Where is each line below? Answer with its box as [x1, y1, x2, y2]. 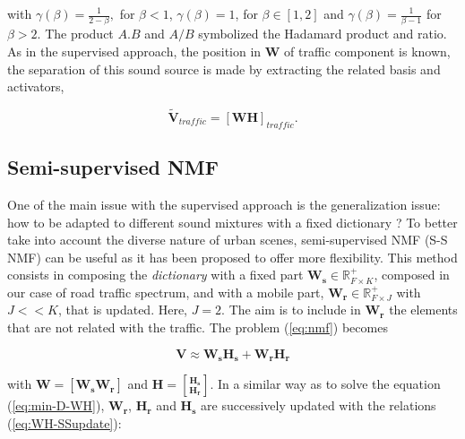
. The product [37, 24, 114, 43]
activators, [7, 77, 65, 96]
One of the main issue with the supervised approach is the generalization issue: [7, 194, 441, 213]
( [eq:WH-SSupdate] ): [7, 413, 122, 432]
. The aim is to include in [221, 300, 361, 319]
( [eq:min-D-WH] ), [7, 396, 105, 415]
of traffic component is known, [284, 41, 451, 60]
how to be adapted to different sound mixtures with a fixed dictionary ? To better [7, 212, 458, 231]
